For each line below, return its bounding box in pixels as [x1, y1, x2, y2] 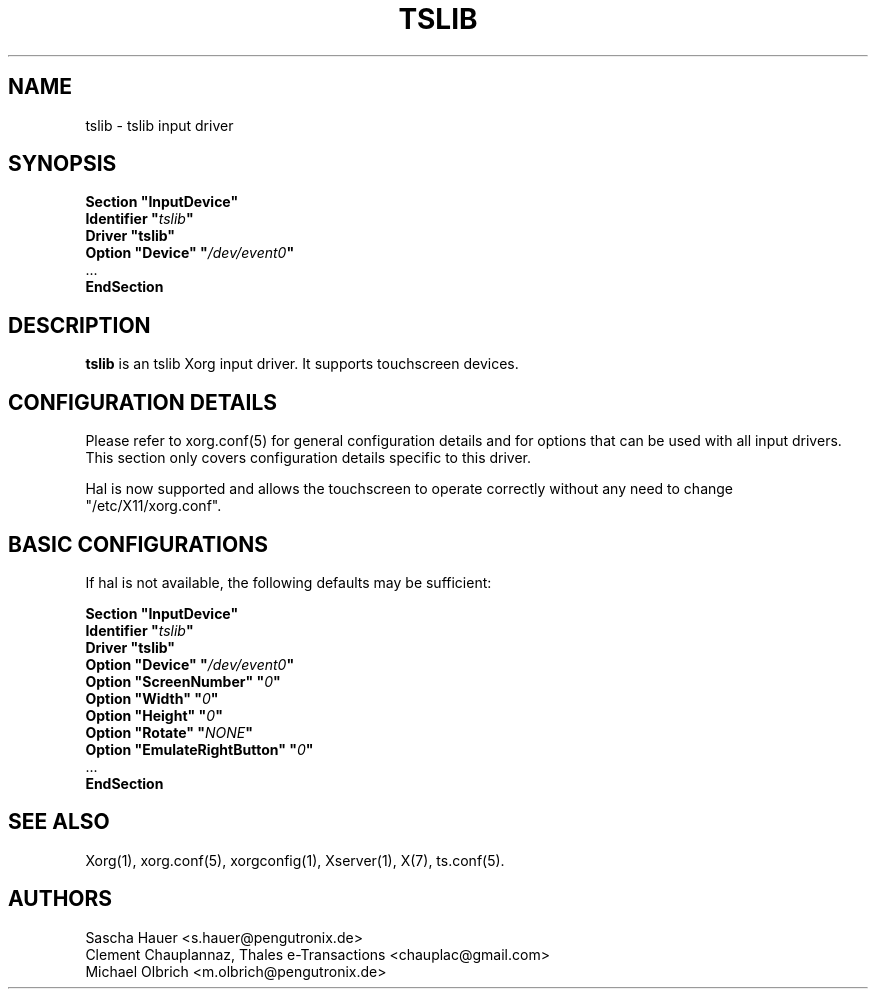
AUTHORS [8, 886, 113, 912]
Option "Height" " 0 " [85, 706, 223, 724]
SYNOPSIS [8, 151, 117, 177]
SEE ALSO [8, 809, 110, 835]
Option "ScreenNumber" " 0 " [85, 672, 281, 690]
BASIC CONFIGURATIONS [8, 531, 268, 557]
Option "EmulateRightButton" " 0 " [85, 740, 314, 758]
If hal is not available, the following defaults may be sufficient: [85, 573, 492, 591]
